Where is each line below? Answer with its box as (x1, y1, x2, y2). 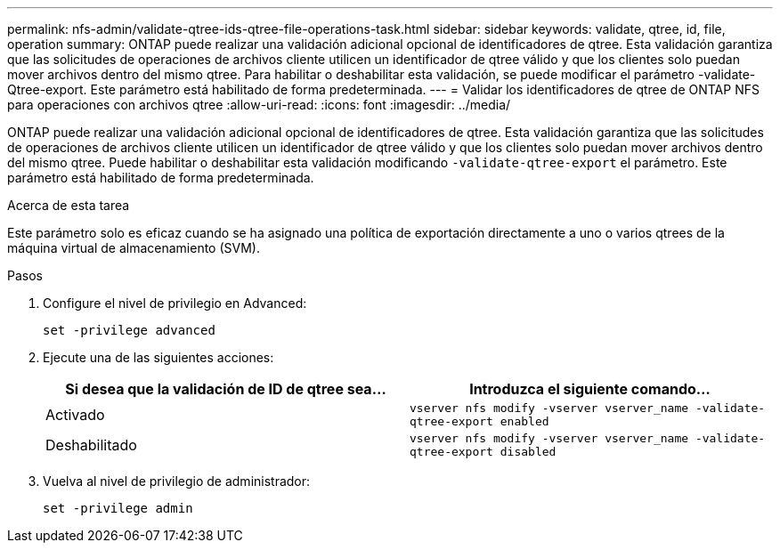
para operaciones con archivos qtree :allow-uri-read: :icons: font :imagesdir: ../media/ (7, 97, 511, 112)
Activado (45, 406, 105, 424)
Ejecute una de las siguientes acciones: (43, 350, 274, 365)
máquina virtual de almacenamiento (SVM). (7, 240, 260, 255)
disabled (500, 445, 557, 458)
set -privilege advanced (43, 323, 215, 337)
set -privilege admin (43, 501, 193, 515)
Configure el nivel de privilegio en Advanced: (43, 295, 307, 311)
